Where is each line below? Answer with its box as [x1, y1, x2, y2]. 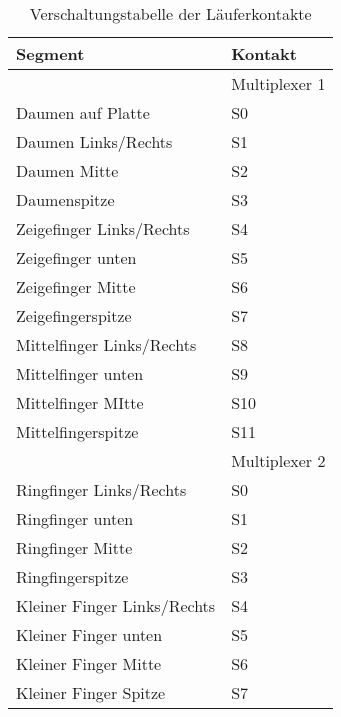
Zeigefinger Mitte [16, 275, 136, 298]
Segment [16, 42, 85, 65]
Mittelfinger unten [16, 362, 144, 385]
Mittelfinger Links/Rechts [16, 333, 197, 356]
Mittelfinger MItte [16, 391, 144, 414]
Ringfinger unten [16, 507, 134, 530]
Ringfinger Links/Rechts [16, 478, 187, 501]
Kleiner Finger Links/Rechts [16, 594, 216, 617]
